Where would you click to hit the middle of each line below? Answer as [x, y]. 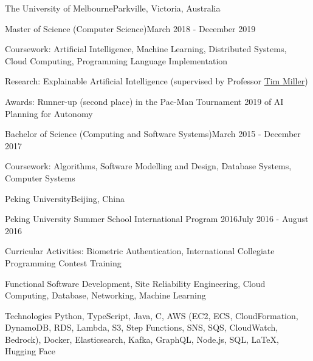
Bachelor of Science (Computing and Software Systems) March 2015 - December [153, 134]
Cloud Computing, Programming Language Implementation [116, 60]
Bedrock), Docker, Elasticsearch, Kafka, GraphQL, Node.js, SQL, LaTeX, [142, 339]
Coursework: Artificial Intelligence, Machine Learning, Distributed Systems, [146, 49]
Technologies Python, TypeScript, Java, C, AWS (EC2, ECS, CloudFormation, [152, 315]
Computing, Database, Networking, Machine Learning [105, 295]
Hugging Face [30, 351]
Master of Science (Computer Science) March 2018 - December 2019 [130, 28]
